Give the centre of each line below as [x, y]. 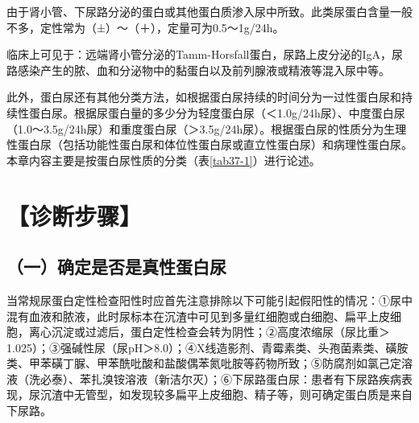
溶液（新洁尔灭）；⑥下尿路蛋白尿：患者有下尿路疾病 [263, 378]
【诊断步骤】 [75, 215]
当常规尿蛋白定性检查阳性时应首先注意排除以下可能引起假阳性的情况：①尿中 [209, 300]
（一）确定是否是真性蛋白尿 [116, 267]
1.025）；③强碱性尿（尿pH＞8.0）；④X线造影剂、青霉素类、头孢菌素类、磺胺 [207, 347]
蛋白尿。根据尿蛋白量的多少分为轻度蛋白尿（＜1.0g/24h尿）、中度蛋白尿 [217, 112]
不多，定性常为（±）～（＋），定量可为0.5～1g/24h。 [145, 27]
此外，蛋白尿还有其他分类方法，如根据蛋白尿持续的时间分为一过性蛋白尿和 [204, 97]
